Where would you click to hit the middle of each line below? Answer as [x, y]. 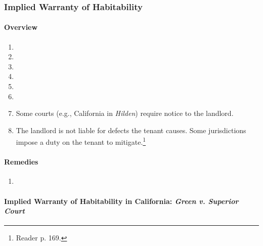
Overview [21, 27]
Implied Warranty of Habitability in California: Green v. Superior [121, 201]
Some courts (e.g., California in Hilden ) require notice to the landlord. [125, 113]
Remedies [21, 162]
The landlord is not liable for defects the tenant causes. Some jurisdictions [131, 130]
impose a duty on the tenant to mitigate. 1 [81, 141]
